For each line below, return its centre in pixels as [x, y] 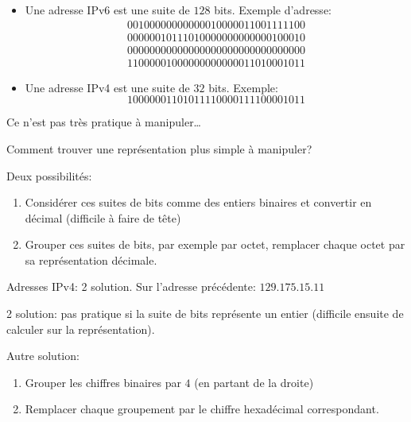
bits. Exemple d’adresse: [273, 10]
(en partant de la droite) [254, 382]
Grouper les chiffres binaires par [103, 382]
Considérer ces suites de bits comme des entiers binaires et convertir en [198, 202]
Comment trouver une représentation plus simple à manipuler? [159, 148]
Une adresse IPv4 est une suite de [107, 87]
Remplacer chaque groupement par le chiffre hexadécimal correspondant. [202, 409]
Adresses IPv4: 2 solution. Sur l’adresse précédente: [131, 286]
